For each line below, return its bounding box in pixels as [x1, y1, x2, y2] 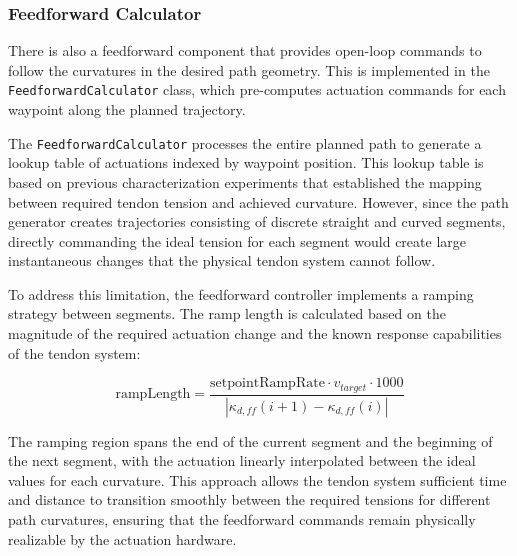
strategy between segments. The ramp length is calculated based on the [8, 303, 446, 324]
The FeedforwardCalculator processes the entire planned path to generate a [8, 132, 482, 153]
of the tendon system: [8, 342, 141, 363]
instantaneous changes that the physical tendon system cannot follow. [8, 250, 436, 271]
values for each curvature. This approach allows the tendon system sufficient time [8, 469, 507, 490]
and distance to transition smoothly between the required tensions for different [8, 489, 491, 510]
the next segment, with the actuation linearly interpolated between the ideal [8, 450, 476, 471]
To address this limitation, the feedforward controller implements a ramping [8, 283, 474, 304]
